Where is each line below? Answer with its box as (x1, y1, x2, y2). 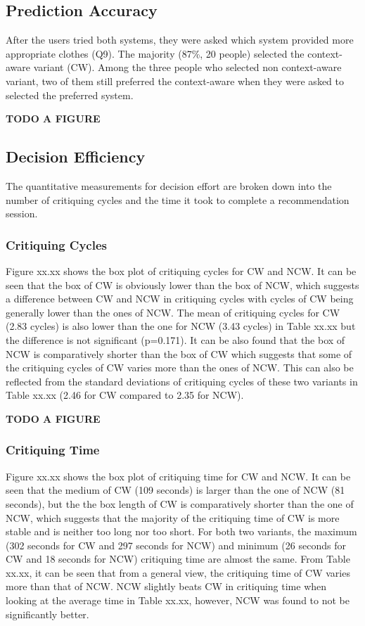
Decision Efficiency (6, 146, 146, 167)
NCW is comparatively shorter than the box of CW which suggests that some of (6, 346, 352, 361)
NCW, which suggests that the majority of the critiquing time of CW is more (6, 510, 340, 525)
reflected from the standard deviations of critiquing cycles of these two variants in (6, 373, 358, 388)
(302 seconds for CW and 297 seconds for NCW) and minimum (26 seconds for (6, 537, 346, 552)
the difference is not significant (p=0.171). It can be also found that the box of (6, 332, 345, 347)
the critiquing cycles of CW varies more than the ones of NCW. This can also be (6, 360, 354, 375)
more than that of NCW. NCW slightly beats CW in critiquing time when (6, 579, 327, 594)
